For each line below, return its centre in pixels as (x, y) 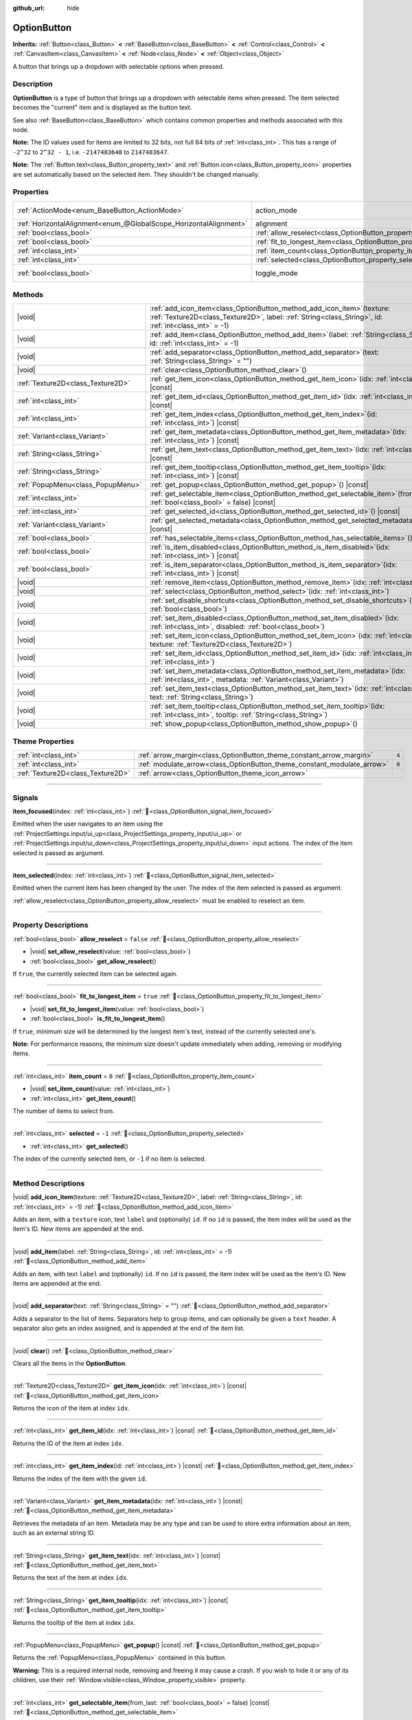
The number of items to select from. (64, 1110)
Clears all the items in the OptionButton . (70, 1363)
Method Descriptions (49, 1183)
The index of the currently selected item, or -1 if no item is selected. (109, 1159)
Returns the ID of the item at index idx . (68, 1443)
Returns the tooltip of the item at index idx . (74, 1622)
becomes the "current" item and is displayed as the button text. (102, 107)
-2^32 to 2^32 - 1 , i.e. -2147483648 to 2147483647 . (91, 152)
